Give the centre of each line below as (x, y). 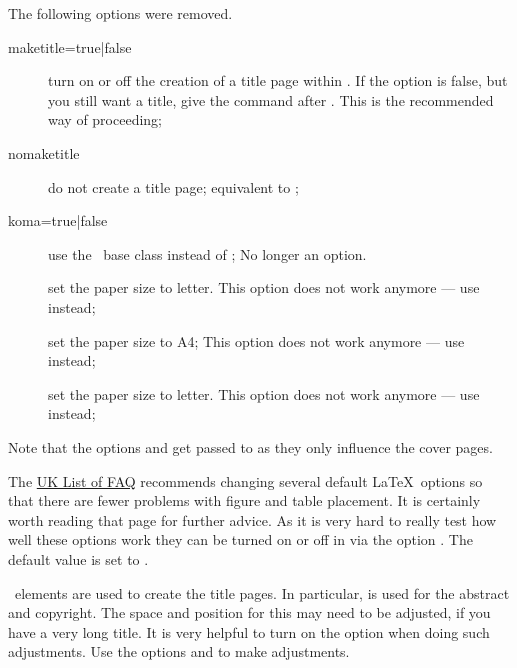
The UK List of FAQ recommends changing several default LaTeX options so (245, 480)
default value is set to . (78, 558)
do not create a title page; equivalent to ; (173, 186)
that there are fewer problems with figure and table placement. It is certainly (244, 500)
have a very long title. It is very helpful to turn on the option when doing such (249, 631)
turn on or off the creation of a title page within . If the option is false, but (278, 80)
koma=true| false (58, 220)
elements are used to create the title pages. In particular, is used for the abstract (262, 592)
